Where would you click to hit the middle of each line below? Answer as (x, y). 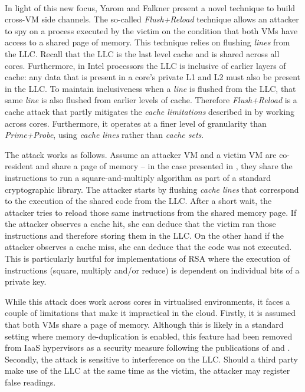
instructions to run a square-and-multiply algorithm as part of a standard (138, 177)
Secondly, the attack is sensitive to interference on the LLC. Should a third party (152, 359)
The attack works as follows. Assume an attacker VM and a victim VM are (141, 154)
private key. (26, 281)
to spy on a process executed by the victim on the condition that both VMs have (151, 30)
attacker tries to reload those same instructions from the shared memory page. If (151, 212)
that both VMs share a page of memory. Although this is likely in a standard (144, 325)
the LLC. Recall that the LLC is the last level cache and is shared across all (142, 53)
